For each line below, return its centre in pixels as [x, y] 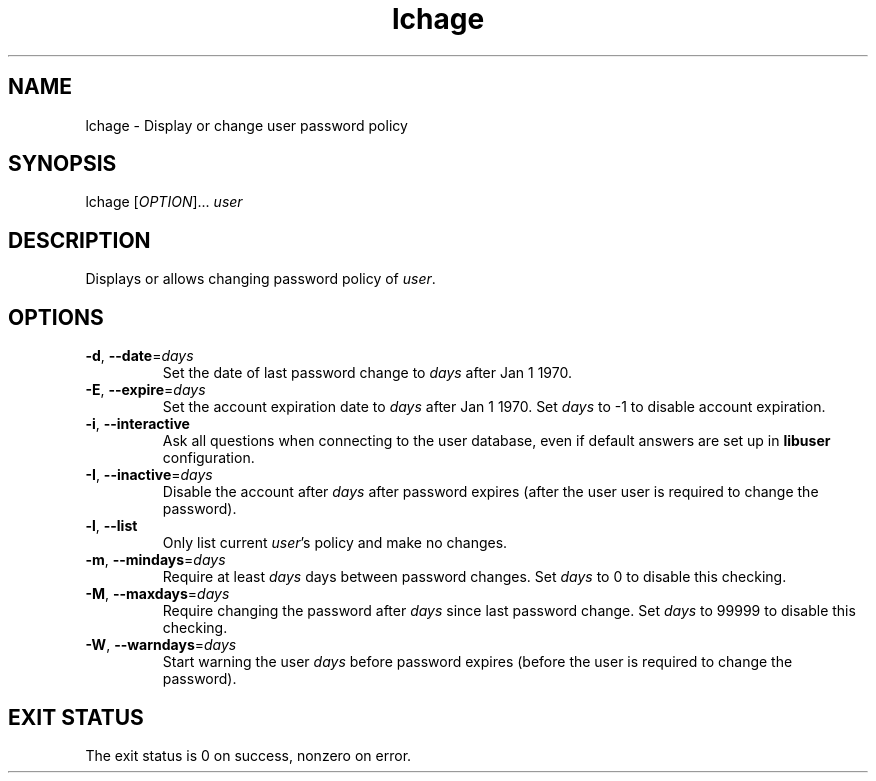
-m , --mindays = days [155, 560]
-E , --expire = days [145, 390]
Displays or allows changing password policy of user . [260, 279]
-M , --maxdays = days [157, 594]
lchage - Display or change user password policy [246, 125]
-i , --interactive [137, 424]
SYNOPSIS [62, 164]
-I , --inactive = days [149, 475]
